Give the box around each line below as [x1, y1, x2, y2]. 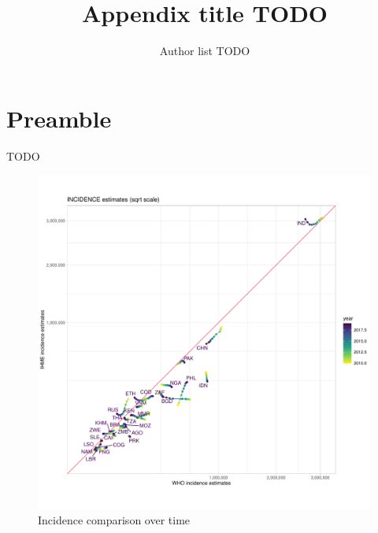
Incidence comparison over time [38, 511, 191, 527]
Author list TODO [159, 43, 250, 59]
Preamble [6, 102, 112, 134]
